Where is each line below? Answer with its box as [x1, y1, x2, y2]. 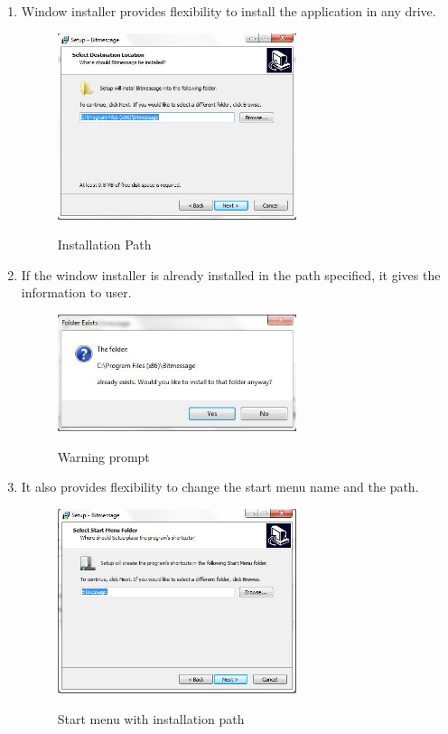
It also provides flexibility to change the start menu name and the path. [21, 477, 419, 496]
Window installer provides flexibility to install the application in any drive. [21, 2, 436, 20]
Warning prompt [57, 447, 150, 466]
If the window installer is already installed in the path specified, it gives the [21, 265, 441, 284]
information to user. [21, 283, 132, 302]
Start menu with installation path [57, 709, 245, 728]
